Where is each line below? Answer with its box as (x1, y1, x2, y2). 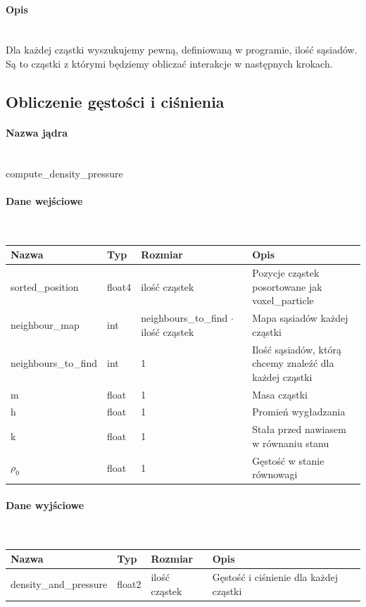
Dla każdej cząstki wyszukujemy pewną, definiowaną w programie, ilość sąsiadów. (6, 42, 358, 57)
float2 (117, 576, 141, 591)
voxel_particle (252, 293, 314, 308)
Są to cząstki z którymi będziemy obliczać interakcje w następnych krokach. (6, 56, 333, 70)
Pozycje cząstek (252, 265, 320, 280)
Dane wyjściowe (6, 497, 84, 512)
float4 (107, 279, 132, 294)
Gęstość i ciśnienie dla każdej (212, 570, 339, 584)
